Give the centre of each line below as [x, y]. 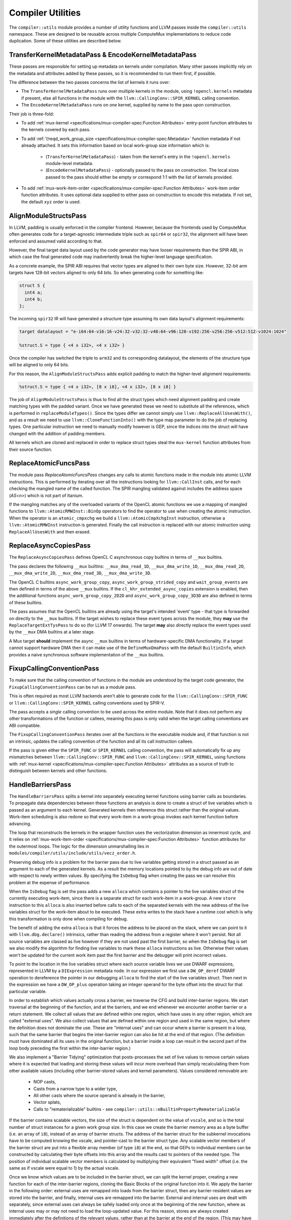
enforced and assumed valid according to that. [56, 241]
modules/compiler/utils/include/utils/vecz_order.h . [73, 853]
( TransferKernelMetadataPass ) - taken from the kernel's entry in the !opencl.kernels [138, 157]
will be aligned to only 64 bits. [39, 365]
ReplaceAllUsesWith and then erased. [50, 531]
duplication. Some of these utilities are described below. [65, 41]
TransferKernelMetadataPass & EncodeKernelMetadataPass [103, 55]
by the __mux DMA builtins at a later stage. [52, 632]
